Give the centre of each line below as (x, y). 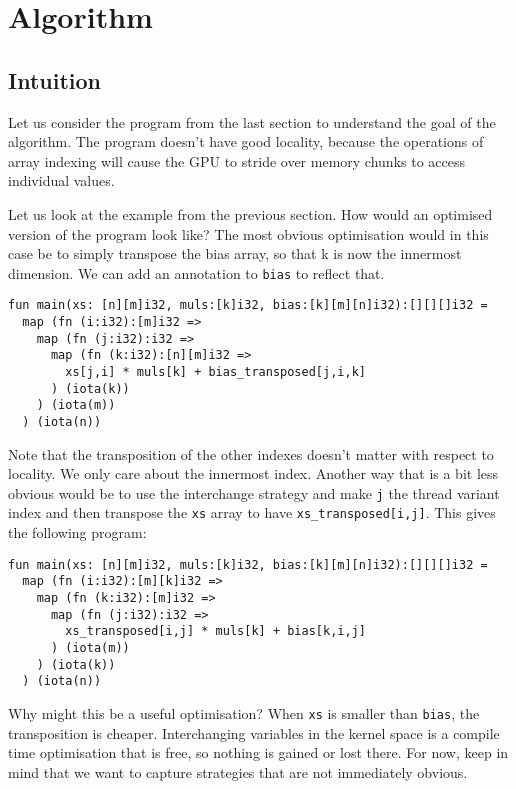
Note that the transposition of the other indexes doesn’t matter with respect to (251, 453)
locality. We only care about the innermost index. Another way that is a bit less (253, 473)
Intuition (54, 79)
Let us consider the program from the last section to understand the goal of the (252, 121)
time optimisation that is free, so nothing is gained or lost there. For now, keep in (258, 752)
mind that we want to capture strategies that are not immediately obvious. (238, 771)
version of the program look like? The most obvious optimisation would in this (248, 233)
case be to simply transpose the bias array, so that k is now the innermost (235, 253)
